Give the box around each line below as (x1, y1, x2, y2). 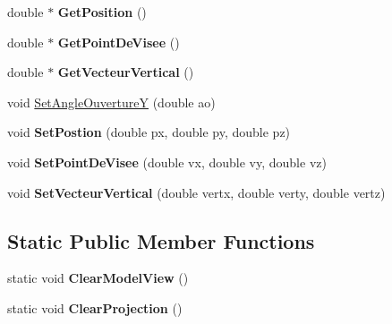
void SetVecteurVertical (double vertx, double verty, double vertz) (7, 183, 386, 201)
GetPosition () (57, 3, 147, 21)
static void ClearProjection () (7, 298, 183, 317)
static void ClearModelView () (7, 269, 189, 287)
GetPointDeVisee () (57, 32, 180, 51)
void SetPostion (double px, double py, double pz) (7, 123, 291, 141)
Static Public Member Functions (7, 226, 315, 254)
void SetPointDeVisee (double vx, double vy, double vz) (7, 152, 327, 171)
